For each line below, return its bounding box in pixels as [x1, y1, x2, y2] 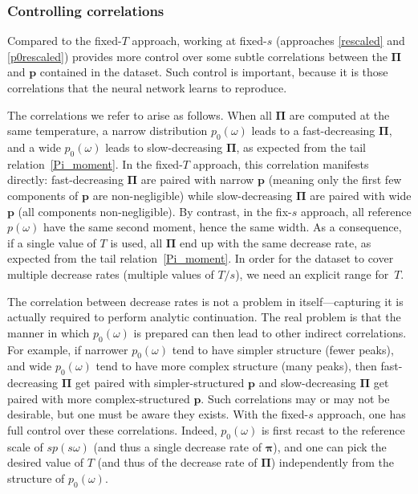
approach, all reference [300, 202, 412, 219]
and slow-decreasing [258, 374, 356, 391]
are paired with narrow [140, 171, 254, 188]
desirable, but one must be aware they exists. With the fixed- [7, 406, 309, 423]
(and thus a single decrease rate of [93, 438, 262, 455]
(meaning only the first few [268, 171, 402, 188]
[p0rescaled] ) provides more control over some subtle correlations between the [7, 47, 388, 64]
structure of [7, 469, 65, 486]
